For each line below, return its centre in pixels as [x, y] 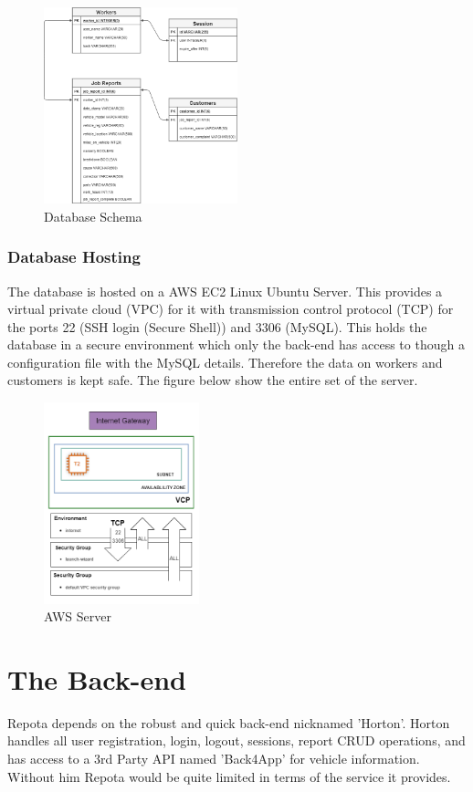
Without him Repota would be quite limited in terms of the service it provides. [229, 776]
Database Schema [93, 216]
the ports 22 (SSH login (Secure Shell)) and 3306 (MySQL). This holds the [217, 326]
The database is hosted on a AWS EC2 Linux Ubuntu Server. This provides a [225, 291]
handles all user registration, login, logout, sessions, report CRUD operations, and [236, 740]
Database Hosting [74, 257]
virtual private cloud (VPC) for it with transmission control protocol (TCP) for [231, 309]
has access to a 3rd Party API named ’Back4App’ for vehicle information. [214, 759]
